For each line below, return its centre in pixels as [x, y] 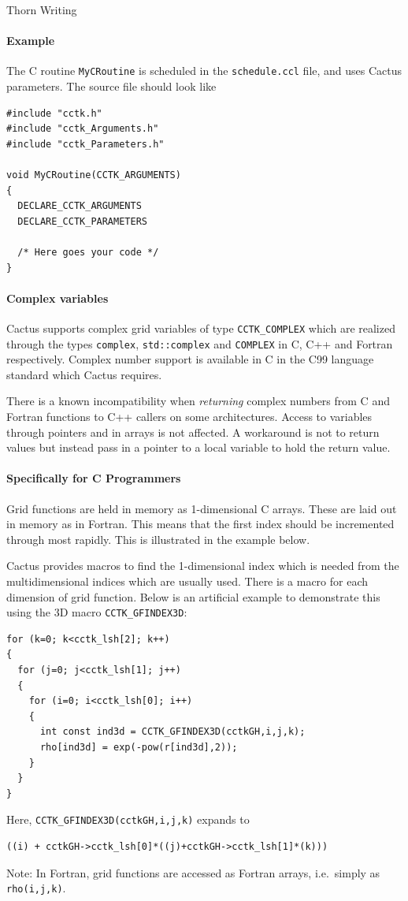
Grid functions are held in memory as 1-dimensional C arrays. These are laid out [202, 508]
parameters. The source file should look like [111, 86]
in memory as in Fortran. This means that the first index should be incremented [200, 524]
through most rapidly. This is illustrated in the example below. [158, 539]
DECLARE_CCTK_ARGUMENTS [80, 206]
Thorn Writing [42, 9]
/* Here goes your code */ [88, 252]
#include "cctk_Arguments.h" [83, 129]
